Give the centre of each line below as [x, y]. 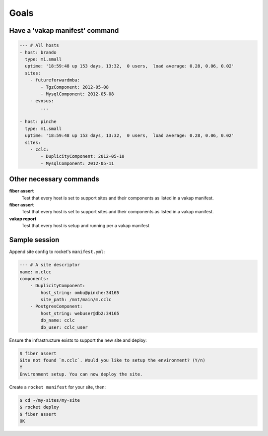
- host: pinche [38, 122]
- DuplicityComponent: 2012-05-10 [82, 156]
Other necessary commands [54, 179]
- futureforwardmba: [55, 80]
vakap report [23, 219]
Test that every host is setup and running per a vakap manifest [86, 226]
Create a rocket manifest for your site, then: [58, 387]
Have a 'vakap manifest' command [64, 31]
